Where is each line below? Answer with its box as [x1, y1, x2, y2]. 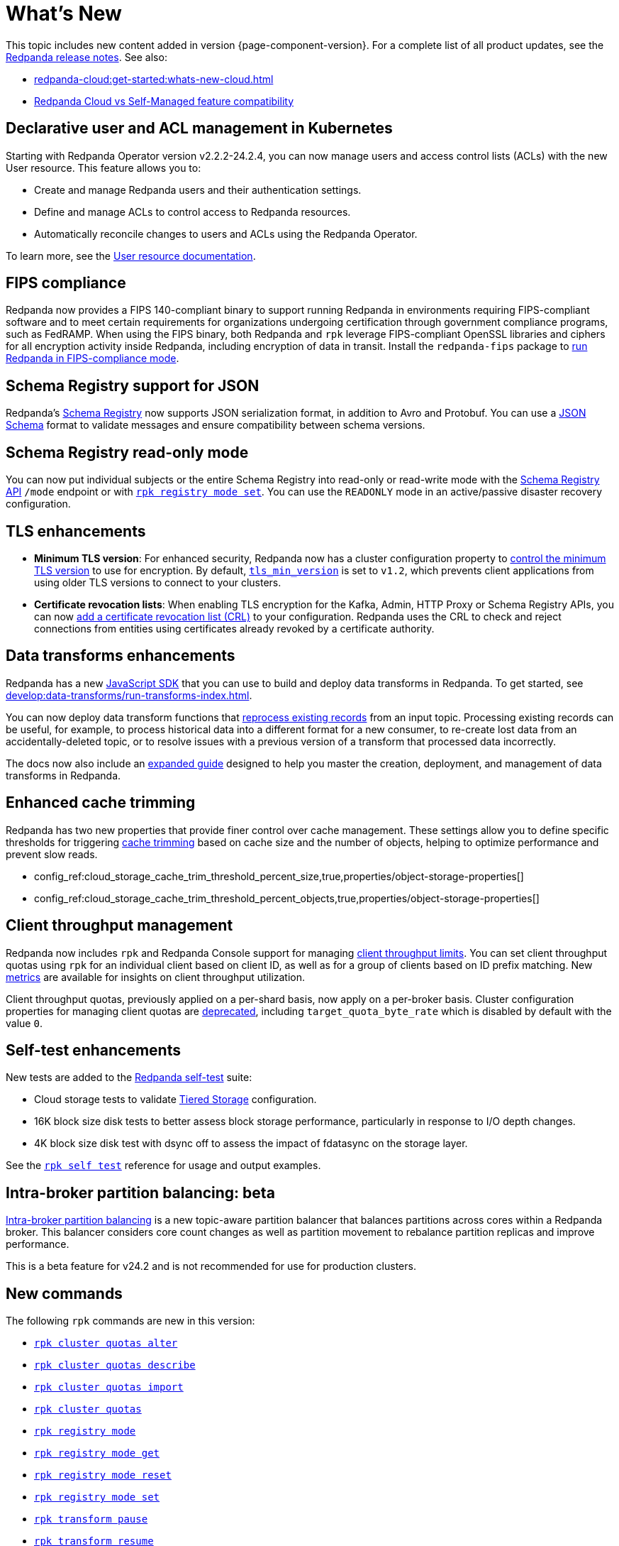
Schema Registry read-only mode [6, 443, 249, 461]
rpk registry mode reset [34, 1469, 172, 1481]
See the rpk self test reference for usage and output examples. [6, 1159, 321, 1172]
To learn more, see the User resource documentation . [6, 249, 256, 262]
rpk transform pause [34, 1513, 148, 1525]
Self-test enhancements [6, 1041, 181, 1059]
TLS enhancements [6, 522, 146, 540]
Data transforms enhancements [6, 647, 235, 665]
